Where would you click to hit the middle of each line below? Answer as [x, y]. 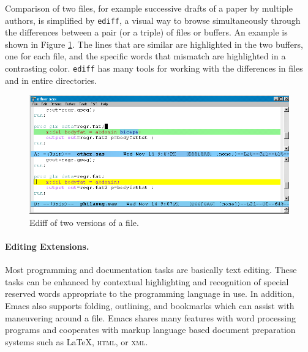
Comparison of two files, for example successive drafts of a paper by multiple [149, 8]
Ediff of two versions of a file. [84, 222]
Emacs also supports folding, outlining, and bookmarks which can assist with [150, 305]
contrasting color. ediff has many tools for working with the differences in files [154, 68]
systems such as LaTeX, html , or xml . [77, 341]
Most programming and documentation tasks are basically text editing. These [151, 270]
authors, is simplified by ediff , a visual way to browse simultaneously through [153, 20]
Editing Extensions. [47, 246]
